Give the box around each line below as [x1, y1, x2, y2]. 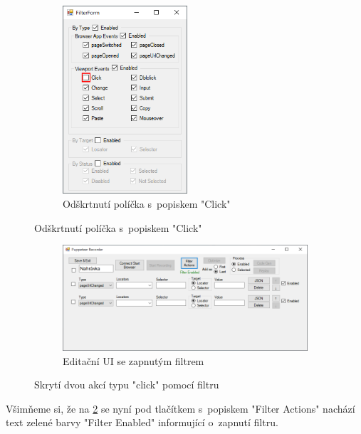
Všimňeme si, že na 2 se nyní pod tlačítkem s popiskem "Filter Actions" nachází [6, 401, 355, 416]
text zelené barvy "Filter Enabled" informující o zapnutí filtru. [6, 415, 278, 430]
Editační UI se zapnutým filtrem [63, 353, 204, 368]
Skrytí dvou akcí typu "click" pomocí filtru [34, 377, 219, 392]
